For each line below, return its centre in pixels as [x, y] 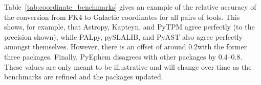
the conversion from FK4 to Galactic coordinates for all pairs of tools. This [122, 17]
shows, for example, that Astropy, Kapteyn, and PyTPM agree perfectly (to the [129, 27]
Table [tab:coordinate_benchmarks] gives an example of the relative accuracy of [130, 7]
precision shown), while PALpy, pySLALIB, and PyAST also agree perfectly [123, 36]
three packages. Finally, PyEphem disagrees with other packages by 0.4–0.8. [123, 56]
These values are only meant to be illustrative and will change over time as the [128, 66]
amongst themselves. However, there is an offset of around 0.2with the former [126, 47]
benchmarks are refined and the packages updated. [84, 77]
